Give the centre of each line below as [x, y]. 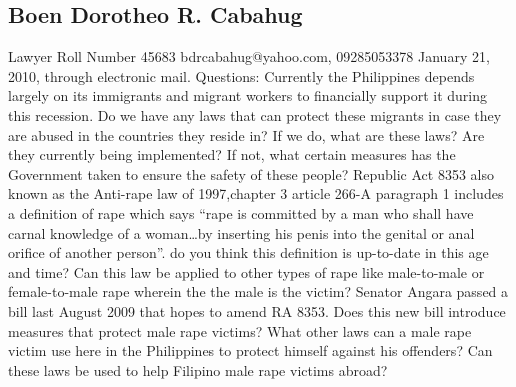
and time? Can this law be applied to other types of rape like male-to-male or [246, 271]
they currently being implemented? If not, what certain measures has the [232, 154]
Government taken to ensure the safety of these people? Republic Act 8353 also [251, 173]
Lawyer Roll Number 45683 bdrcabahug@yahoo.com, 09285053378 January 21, [249, 56]
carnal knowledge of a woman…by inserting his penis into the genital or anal [241, 232]
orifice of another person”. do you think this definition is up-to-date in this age [248, 252]
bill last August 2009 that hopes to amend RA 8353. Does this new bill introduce [257, 310]
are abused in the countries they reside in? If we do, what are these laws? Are [246, 134]
